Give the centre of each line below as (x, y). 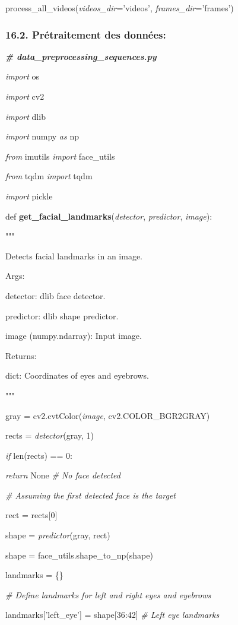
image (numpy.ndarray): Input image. (74, 336)
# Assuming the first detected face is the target (91, 495)
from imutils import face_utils (60, 156)
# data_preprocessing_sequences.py (81, 56)
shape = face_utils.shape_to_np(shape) (79, 555)
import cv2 (25, 96)
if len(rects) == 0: (39, 455)
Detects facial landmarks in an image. (74, 256)
